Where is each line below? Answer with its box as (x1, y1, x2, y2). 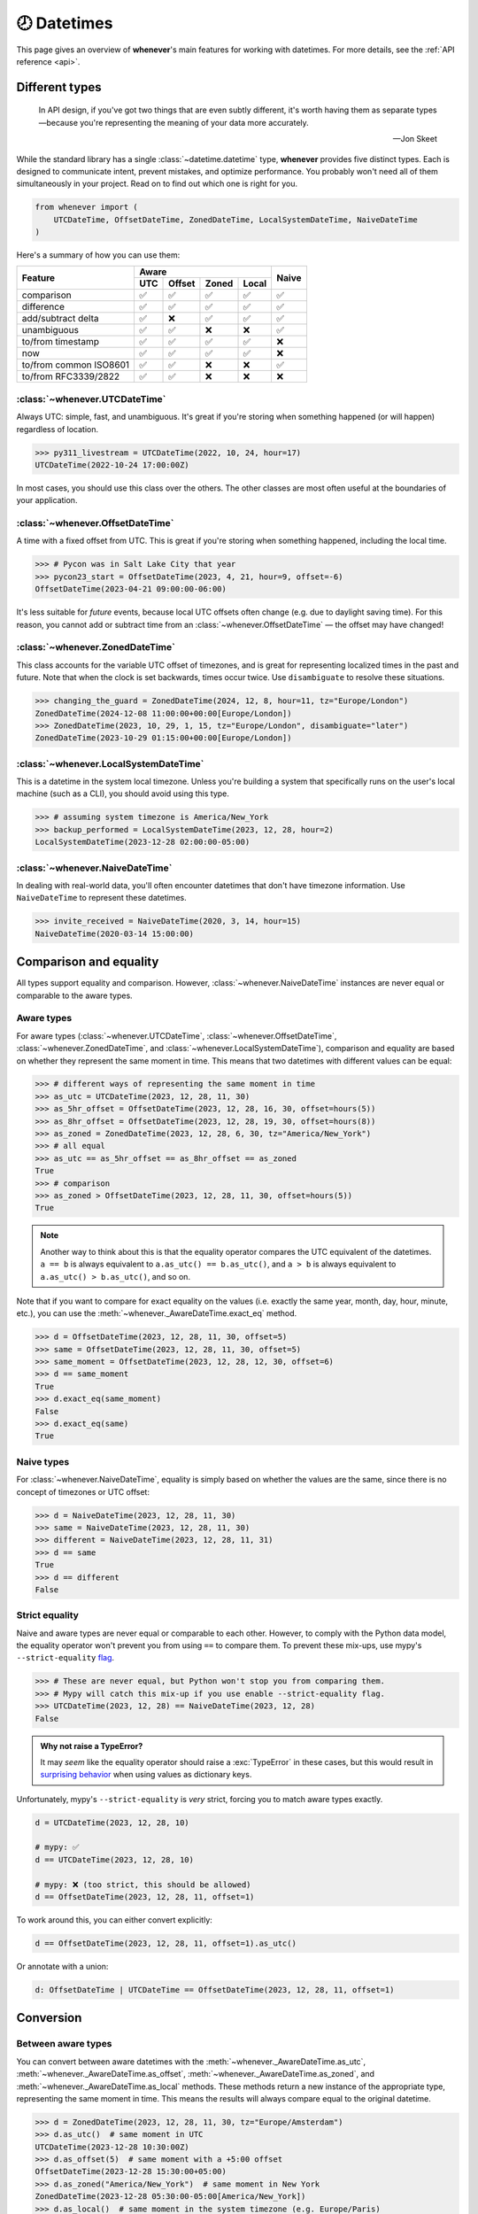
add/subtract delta (21, 313, 99, 325)
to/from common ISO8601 (21, 359, 130, 371)
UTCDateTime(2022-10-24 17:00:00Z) (35, 460, 189, 469)
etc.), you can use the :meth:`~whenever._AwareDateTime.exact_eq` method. (16, 1308, 297, 1319)
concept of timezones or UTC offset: (16, 1486, 150, 1497)
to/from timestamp (21, 336, 99, 348)
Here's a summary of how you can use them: (16, 250, 181, 260)
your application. (16, 495, 78, 506)
